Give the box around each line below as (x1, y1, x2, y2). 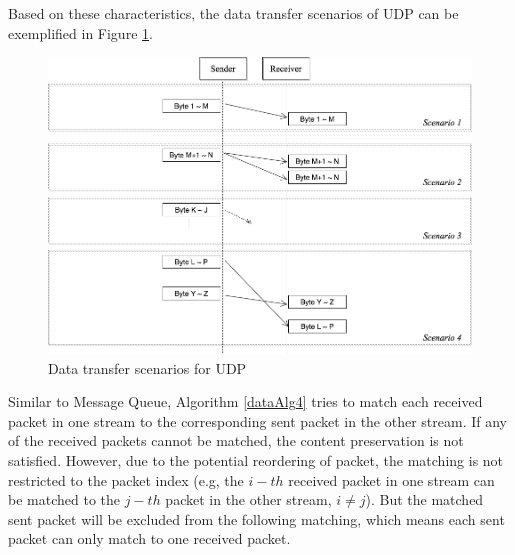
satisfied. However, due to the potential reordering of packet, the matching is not (8, 449, 504, 470)
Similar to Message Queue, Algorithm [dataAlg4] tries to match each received (8, 391, 483, 412)
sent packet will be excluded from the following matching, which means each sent (8, 508, 505, 529)
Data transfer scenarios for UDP (48, 357, 247, 378)
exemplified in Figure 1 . (8, 22, 153, 43)
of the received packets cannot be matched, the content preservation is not (8, 430, 464, 451)
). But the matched (365, 489, 484, 510)
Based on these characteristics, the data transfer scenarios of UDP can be (8, 3, 459, 23)
